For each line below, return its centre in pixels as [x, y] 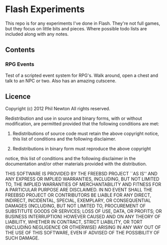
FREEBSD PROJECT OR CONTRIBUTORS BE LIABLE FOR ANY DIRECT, [78, 195]
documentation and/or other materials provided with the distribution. [76, 164]
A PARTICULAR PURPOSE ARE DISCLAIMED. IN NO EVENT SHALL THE [79, 190]
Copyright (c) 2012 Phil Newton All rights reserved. [58, 109]
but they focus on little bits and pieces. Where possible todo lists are [76, 28]
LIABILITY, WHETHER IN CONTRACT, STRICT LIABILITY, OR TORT [74, 222]
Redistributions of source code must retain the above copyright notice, [86, 134]
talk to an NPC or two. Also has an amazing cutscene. [61, 81]
